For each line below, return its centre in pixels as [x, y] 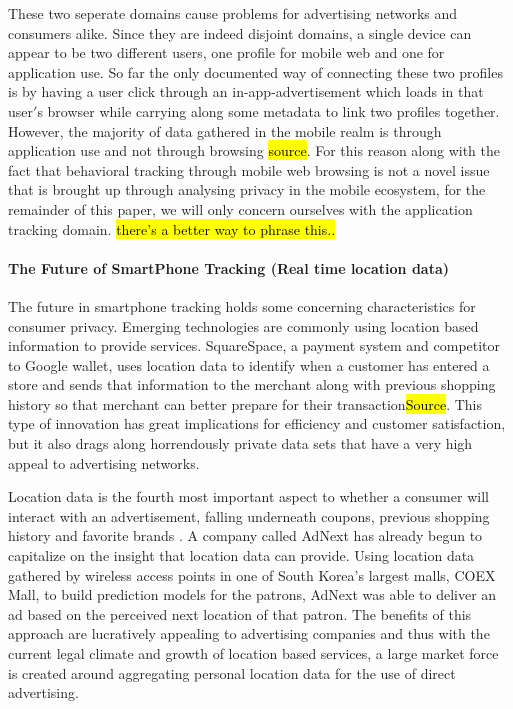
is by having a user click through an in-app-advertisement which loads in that [246, 91]
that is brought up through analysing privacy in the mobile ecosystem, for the [247, 189]
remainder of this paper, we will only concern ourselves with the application [240, 208]
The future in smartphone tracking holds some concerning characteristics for [242, 305]
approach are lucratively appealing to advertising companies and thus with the [249, 633]
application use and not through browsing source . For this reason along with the [254, 150]
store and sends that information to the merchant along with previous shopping [252, 384]
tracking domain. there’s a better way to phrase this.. [172, 228]
